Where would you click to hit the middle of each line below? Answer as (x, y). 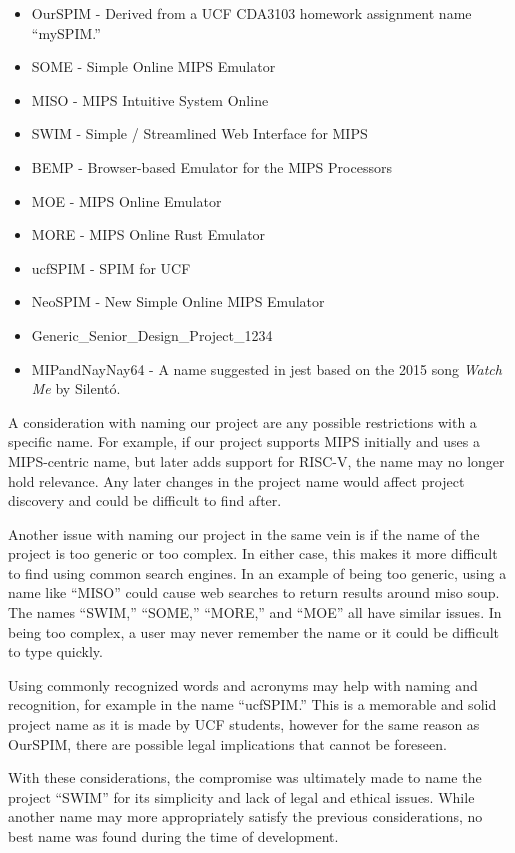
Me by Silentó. (76, 388)
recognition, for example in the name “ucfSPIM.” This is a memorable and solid (252, 704)
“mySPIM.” (66, 32)
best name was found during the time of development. (173, 836)
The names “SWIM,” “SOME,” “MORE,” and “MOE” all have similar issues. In (255, 612)
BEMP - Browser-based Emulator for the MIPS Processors (211, 166)
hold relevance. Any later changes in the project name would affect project (236, 480)
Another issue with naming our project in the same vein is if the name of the (244, 533)
